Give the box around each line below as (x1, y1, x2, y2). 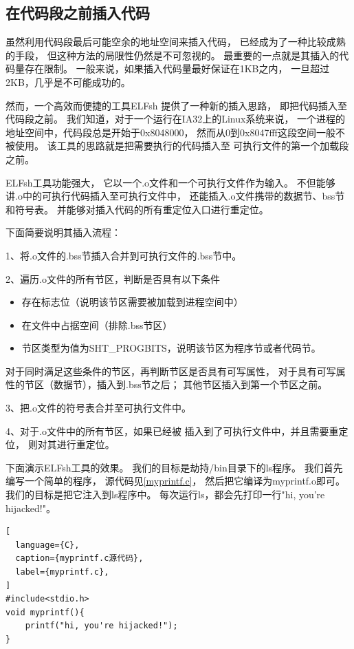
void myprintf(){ (5, 607, 85, 617)
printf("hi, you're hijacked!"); (25, 621, 178, 631)
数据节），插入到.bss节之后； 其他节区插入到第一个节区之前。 (53, 377, 328, 392)
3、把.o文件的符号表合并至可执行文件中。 (5, 401, 191, 415)
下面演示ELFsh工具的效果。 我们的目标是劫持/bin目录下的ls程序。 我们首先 (5, 460, 343, 474)
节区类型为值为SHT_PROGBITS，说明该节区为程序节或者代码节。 (21, 341, 321, 355)
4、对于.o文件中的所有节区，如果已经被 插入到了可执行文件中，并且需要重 (5, 423, 339, 438)
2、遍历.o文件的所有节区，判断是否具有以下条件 (5, 271, 220, 286)
